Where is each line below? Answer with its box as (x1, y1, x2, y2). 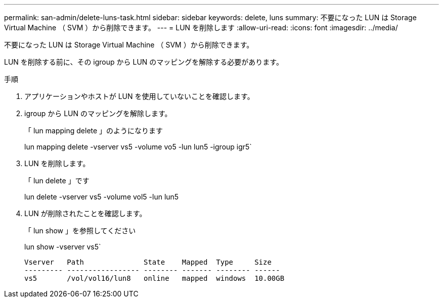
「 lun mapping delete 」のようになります (24, 126, 163, 135)
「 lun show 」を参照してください (24, 226, 136, 235)
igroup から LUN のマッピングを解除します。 (24, 109, 172, 118)
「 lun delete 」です (24, 176, 90, 185)
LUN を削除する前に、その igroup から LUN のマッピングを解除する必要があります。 (4, 58, 283, 66)
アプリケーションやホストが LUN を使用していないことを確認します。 (24, 92, 254, 100)
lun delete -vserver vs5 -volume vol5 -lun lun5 (24, 192, 179, 201)
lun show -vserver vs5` (24, 242, 101, 251)
